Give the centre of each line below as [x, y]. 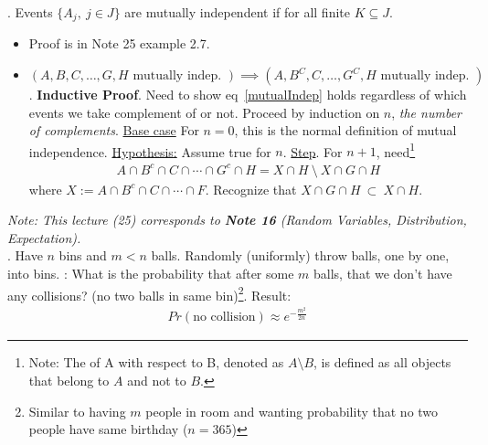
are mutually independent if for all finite [237, 12]
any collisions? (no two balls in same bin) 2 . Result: [149, 293]
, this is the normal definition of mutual [345, 130]
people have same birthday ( [108, 429]
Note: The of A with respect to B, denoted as [156, 362]
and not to [157, 380]
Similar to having [77, 411]
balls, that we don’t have [383, 273]
